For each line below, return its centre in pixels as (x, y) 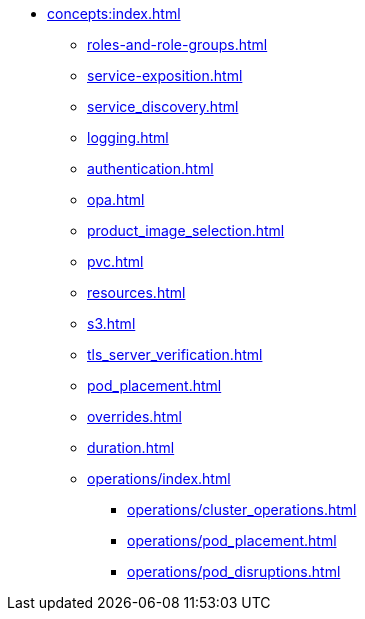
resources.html (136, 292)
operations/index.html (159, 478)
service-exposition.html (165, 75)
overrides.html (134, 416)
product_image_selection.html (186, 230)
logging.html (128, 137)
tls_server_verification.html (175, 354)
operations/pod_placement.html (232, 540)
